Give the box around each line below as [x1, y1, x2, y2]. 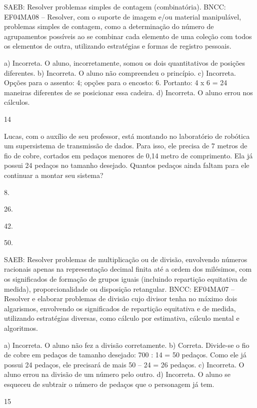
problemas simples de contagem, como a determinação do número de [4, 21, 214, 32]
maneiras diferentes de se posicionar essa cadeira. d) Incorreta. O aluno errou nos [4, 87, 253, 97]
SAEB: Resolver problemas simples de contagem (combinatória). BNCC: [4, 2, 226, 12]
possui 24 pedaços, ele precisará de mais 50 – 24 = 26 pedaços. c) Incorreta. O [4, 359, 244, 369]
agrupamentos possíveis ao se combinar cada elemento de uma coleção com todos [4, 31, 252, 41]
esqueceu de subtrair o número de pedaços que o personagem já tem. [4, 379, 214, 389]
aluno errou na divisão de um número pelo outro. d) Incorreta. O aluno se [4, 369, 231, 379]
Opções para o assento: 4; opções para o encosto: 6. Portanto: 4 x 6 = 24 [4, 77, 227, 88]
